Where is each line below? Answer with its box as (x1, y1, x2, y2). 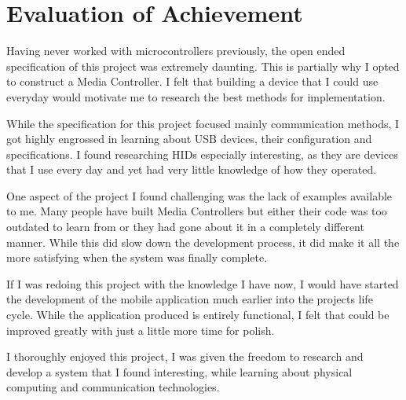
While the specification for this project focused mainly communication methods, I (6, 115, 400, 131)
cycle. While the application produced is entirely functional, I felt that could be (6, 306, 390, 323)
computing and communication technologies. (6, 379, 220, 395)
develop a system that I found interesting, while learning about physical (6, 363, 353, 380)
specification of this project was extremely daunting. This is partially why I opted (6, 57, 400, 74)
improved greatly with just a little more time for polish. (6, 321, 275, 338)
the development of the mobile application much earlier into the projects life (6, 291, 373, 307)
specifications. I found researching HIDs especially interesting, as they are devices (6, 145, 398, 162)
